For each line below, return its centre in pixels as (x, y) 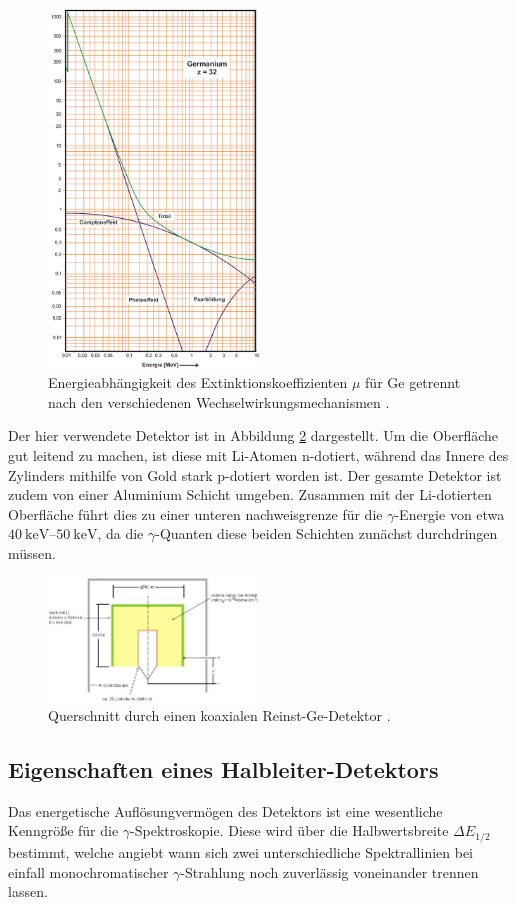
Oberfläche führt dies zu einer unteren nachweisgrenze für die (195, 513)
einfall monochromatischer (88, 871)
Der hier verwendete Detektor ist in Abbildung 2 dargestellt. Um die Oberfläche (253, 435)
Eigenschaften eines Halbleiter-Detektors (223, 769)
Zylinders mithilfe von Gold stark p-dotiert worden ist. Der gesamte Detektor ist (255, 474)
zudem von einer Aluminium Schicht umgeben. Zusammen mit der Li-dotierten (250, 494)
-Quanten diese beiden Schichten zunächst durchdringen (326, 533)
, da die (120, 533)
